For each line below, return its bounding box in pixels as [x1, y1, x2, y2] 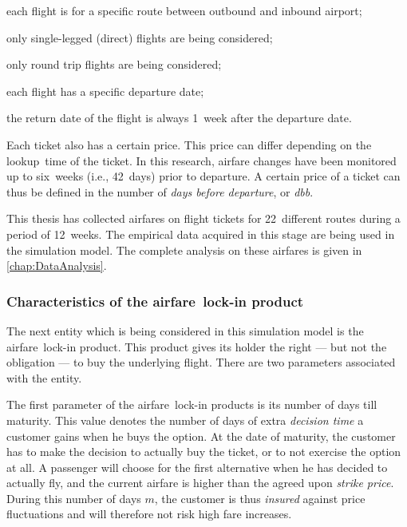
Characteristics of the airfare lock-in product [6, 291, 304, 311]
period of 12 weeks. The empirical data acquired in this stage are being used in [6, 225, 395, 242]
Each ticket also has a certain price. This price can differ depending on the [6, 136, 372, 153]
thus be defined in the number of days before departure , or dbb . [6, 183, 314, 200]
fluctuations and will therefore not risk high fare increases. [6, 505, 292, 522]
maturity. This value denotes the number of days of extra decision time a [6, 411, 364, 428]
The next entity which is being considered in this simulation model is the [6, 322, 364, 339]
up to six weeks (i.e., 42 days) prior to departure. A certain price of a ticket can [6, 168, 401, 184]
